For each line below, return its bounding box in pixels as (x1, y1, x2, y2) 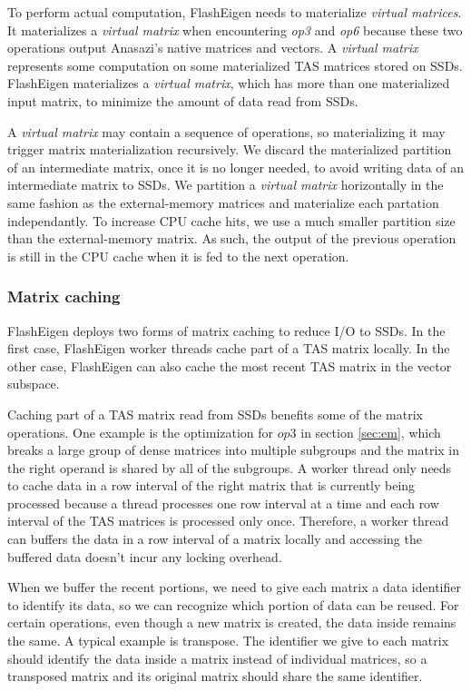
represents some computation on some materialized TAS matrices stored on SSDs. (7, 55, 463, 74)
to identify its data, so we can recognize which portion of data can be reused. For (7, 595, 459, 614)
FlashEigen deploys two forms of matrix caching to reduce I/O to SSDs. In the (7, 321, 446, 340)
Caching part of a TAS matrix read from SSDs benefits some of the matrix (7, 404, 423, 423)
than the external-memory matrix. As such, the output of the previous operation (7, 229, 456, 248)
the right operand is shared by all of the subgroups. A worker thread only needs (7, 458, 452, 477)
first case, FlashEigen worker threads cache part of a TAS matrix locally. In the (7, 339, 450, 358)
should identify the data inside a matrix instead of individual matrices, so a (7, 648, 427, 667)
